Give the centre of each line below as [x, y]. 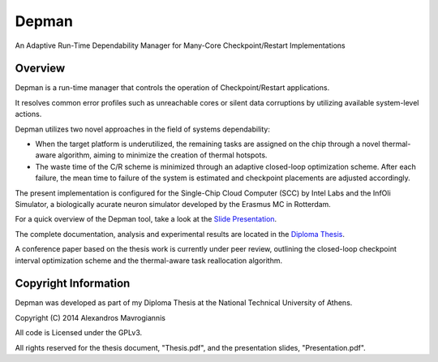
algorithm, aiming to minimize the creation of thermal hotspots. [163, 155]
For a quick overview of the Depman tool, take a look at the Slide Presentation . [146, 219]
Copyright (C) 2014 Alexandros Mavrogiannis [90, 317]
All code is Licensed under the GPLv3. [78, 333]
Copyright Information [73, 284]
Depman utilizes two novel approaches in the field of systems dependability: [143, 129]
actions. [28, 114]
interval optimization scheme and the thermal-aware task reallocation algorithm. [149, 261]
